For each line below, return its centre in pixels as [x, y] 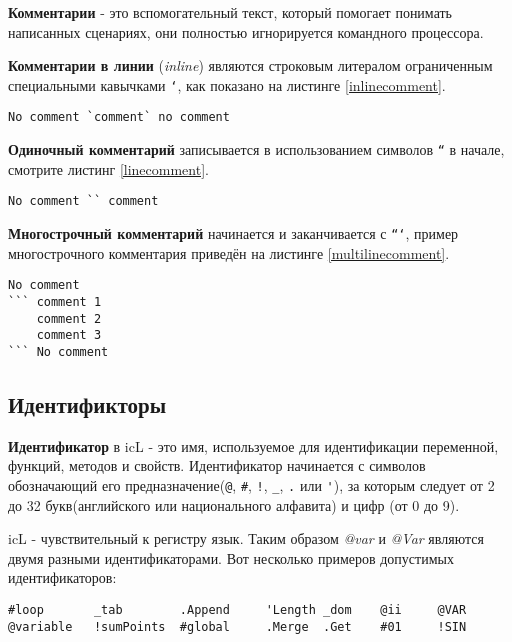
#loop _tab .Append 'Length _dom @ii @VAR [237, 609]
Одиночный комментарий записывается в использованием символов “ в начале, [256, 149]
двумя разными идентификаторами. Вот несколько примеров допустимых [231, 557]
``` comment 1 [55, 301]
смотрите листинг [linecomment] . [108, 168]
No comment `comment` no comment [119, 117]
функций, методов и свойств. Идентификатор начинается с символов [217, 465]
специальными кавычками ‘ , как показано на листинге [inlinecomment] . [227, 84]
